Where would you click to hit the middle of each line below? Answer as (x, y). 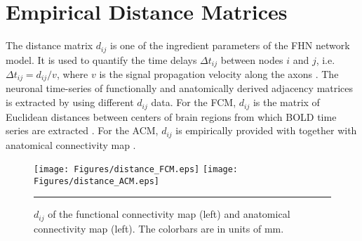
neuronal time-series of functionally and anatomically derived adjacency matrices (180, 88)
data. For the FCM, (194, 102)
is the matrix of (286, 102)
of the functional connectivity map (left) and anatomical (169, 214)
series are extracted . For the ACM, (82, 130)
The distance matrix (49, 45)
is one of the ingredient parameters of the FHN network (230, 45)
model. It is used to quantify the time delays (101, 59)
